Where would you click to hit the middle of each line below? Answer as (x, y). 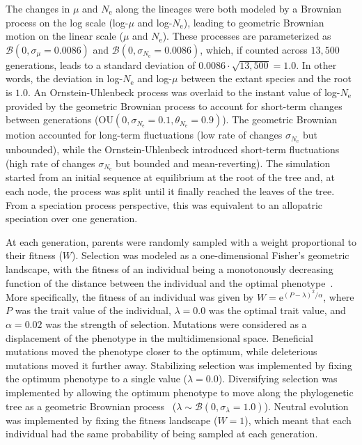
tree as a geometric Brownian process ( (91, 406)
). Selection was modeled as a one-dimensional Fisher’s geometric (211, 255)
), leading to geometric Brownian (254, 22)
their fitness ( (34, 255)
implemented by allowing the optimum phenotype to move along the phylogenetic (180, 392)
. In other (316, 64)
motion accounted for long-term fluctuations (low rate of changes (144, 135)
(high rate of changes (50, 163)
